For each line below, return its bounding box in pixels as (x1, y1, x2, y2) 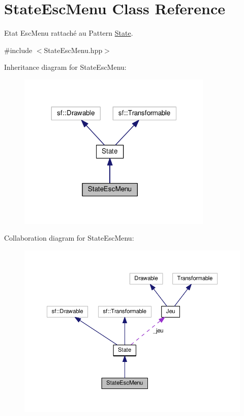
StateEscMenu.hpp (44, 44, 103, 55)
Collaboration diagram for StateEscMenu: (4, 232, 134, 243)
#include (4, 44, 33, 55)
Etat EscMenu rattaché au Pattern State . (4, 28, 133, 38)
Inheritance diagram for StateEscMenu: (4, 62, 127, 72)
